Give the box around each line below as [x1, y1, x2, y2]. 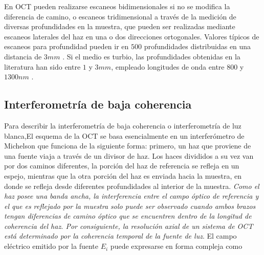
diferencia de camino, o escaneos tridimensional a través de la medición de [4, 11, 236, 22]
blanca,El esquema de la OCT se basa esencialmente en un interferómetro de [4, 130, 245, 141]
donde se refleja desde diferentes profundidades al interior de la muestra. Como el [4, 180, 259, 191]
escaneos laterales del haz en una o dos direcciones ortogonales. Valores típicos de [4, 31, 259, 41]
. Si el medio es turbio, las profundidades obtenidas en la [62, 51, 240, 61]
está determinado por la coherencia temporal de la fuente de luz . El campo [4, 230, 237, 241]
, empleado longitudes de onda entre [111, 61, 225, 72]
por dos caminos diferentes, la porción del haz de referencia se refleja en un [4, 160, 239, 171]
